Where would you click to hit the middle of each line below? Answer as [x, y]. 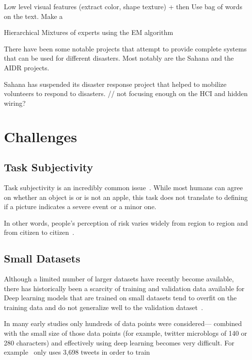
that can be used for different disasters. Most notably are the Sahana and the [119, 58]
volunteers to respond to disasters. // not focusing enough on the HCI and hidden [126, 93]
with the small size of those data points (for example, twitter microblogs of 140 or [126, 333]
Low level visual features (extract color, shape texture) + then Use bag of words [123, 6]
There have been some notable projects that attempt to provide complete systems [125, 48]
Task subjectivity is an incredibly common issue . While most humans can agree [123, 187]
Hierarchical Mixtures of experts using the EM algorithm [89, 32]
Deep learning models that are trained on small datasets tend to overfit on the [120, 298]
